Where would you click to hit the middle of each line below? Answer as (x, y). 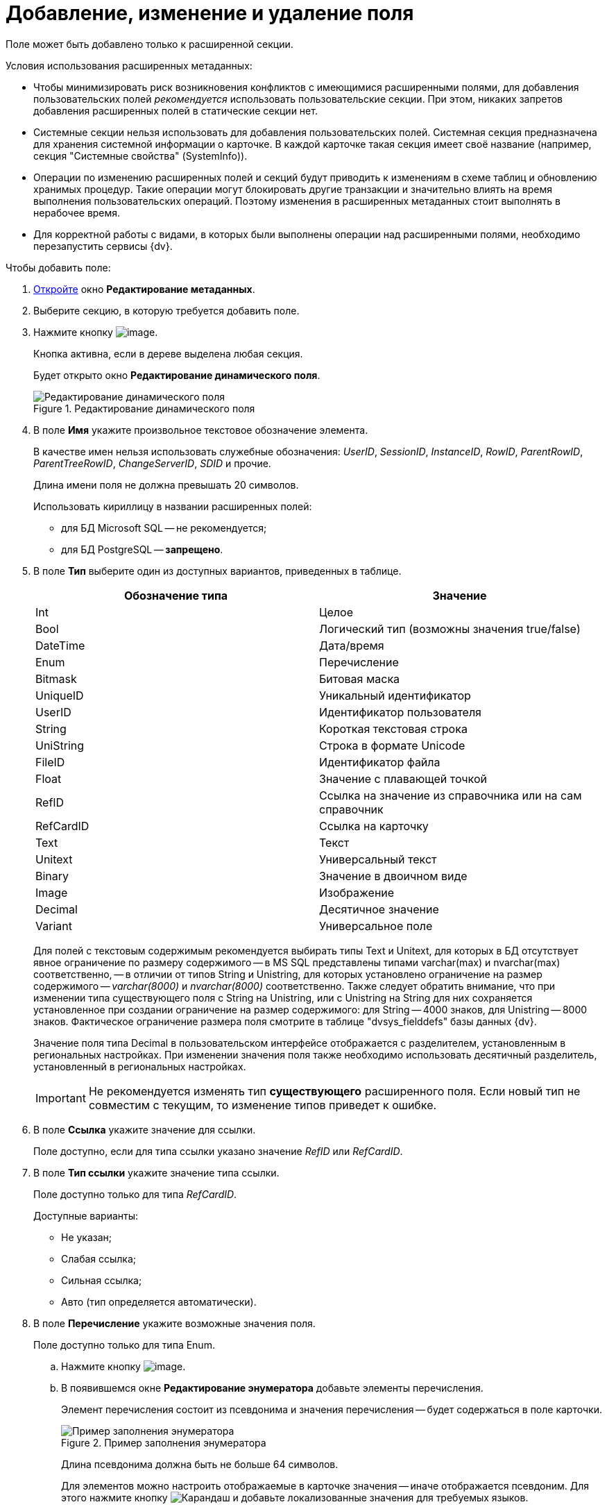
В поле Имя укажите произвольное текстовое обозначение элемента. (201, 430)
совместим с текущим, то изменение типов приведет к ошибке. (263, 1105)
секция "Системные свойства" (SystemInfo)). (140, 155)
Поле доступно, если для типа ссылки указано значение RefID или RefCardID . (218, 1151)
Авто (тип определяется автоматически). (159, 1301)
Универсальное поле (376, 926)
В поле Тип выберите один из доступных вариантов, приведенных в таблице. (217, 571)
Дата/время (352, 645)
